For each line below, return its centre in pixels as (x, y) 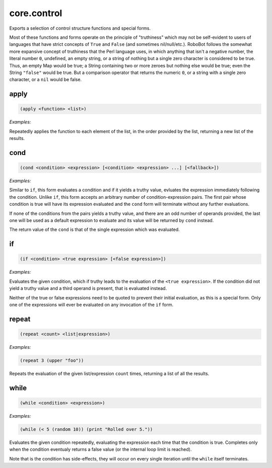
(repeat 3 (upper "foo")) (52, 360)
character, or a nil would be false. (46, 80)
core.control (36, 13)
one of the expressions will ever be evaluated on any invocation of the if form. (91, 304)
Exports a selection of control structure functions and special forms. (80, 28)
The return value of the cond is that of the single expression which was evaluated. (94, 229)
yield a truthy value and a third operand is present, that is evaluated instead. (88, 288)
